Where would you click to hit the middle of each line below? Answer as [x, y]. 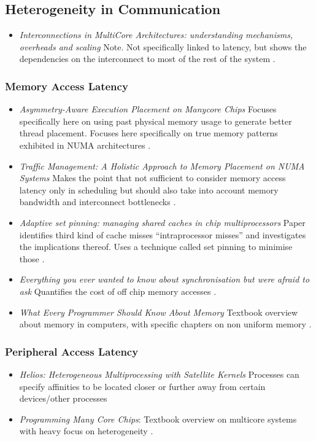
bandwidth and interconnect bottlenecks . [98, 202]
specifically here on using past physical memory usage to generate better [156, 121]
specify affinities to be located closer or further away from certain [142, 386]
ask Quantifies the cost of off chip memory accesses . [118, 291]
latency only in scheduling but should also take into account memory [149, 189]
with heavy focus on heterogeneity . [86, 431]
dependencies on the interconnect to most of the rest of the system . [147, 59]
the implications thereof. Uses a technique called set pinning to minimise [156, 247]
